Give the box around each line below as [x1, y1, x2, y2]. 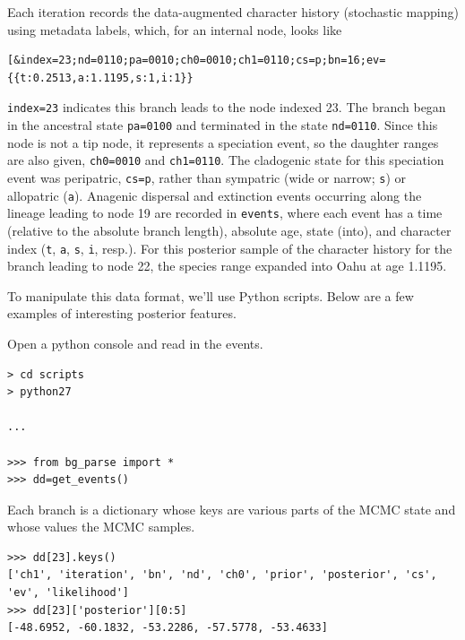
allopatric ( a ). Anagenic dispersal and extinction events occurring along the [7, 186, 422, 204]
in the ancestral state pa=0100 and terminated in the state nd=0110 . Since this [7, 116, 438, 134]
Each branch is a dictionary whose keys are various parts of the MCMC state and [7, 499, 456, 518]
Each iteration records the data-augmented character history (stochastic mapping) [7, 3, 459, 21]
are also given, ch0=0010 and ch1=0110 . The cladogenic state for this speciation [7, 151, 444, 169]
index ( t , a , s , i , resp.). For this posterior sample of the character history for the [7, 238, 452, 257]
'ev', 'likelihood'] [7, 586, 130, 600]
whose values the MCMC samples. [7, 517, 195, 536]
